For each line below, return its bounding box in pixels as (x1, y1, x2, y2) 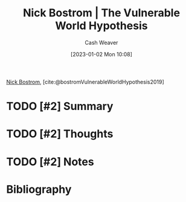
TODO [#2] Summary (6, 100, 114, 113)
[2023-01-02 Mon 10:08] (70, 50, 133, 57)
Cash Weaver (85, 39, 118, 46)
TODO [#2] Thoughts (6, 127, 114, 141)
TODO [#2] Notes (6, 155, 95, 169)
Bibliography (6, 182, 72, 196)
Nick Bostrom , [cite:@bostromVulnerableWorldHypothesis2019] (6, 78, 164, 85)
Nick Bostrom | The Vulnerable (23, 6, 180, 20)
